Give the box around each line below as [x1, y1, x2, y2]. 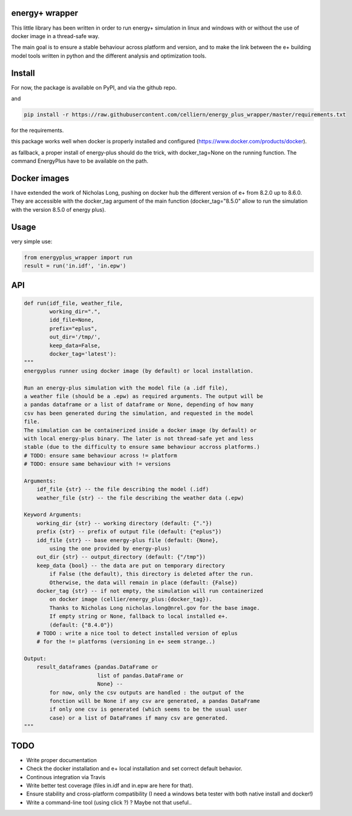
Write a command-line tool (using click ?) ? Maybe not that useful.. [26, 798, 192, 806]
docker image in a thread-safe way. [11, 32, 100, 39]
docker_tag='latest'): [49, 351, 117, 357]
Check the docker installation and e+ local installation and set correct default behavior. [26, 765, 243, 772]
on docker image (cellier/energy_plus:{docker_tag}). [49, 596, 212, 603]
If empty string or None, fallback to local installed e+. [49, 613, 229, 620]
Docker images [11, 173, 70, 183]
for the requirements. [11, 126, 64, 134]
